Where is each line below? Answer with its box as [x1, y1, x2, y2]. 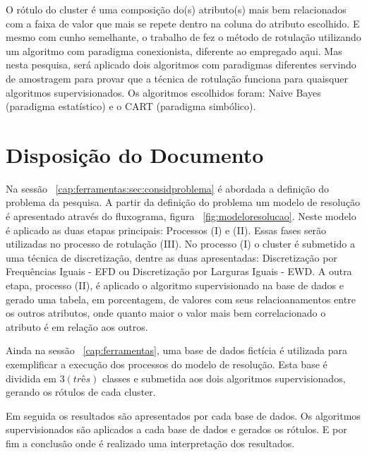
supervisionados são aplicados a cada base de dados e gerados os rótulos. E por [6, 422, 347, 437]
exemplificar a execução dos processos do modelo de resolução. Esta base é [6, 357, 327, 371]
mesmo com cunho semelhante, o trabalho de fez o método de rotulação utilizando [6, 30, 361, 44]
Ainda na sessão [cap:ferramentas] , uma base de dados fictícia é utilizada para [6, 343, 347, 358]
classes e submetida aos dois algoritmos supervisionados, [102, 370, 346, 385]
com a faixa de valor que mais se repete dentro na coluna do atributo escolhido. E [6, 16, 360, 30]
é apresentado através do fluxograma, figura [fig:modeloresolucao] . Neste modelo [6, 209, 356, 224]
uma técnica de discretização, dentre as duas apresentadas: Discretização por [6, 250, 337, 265]
